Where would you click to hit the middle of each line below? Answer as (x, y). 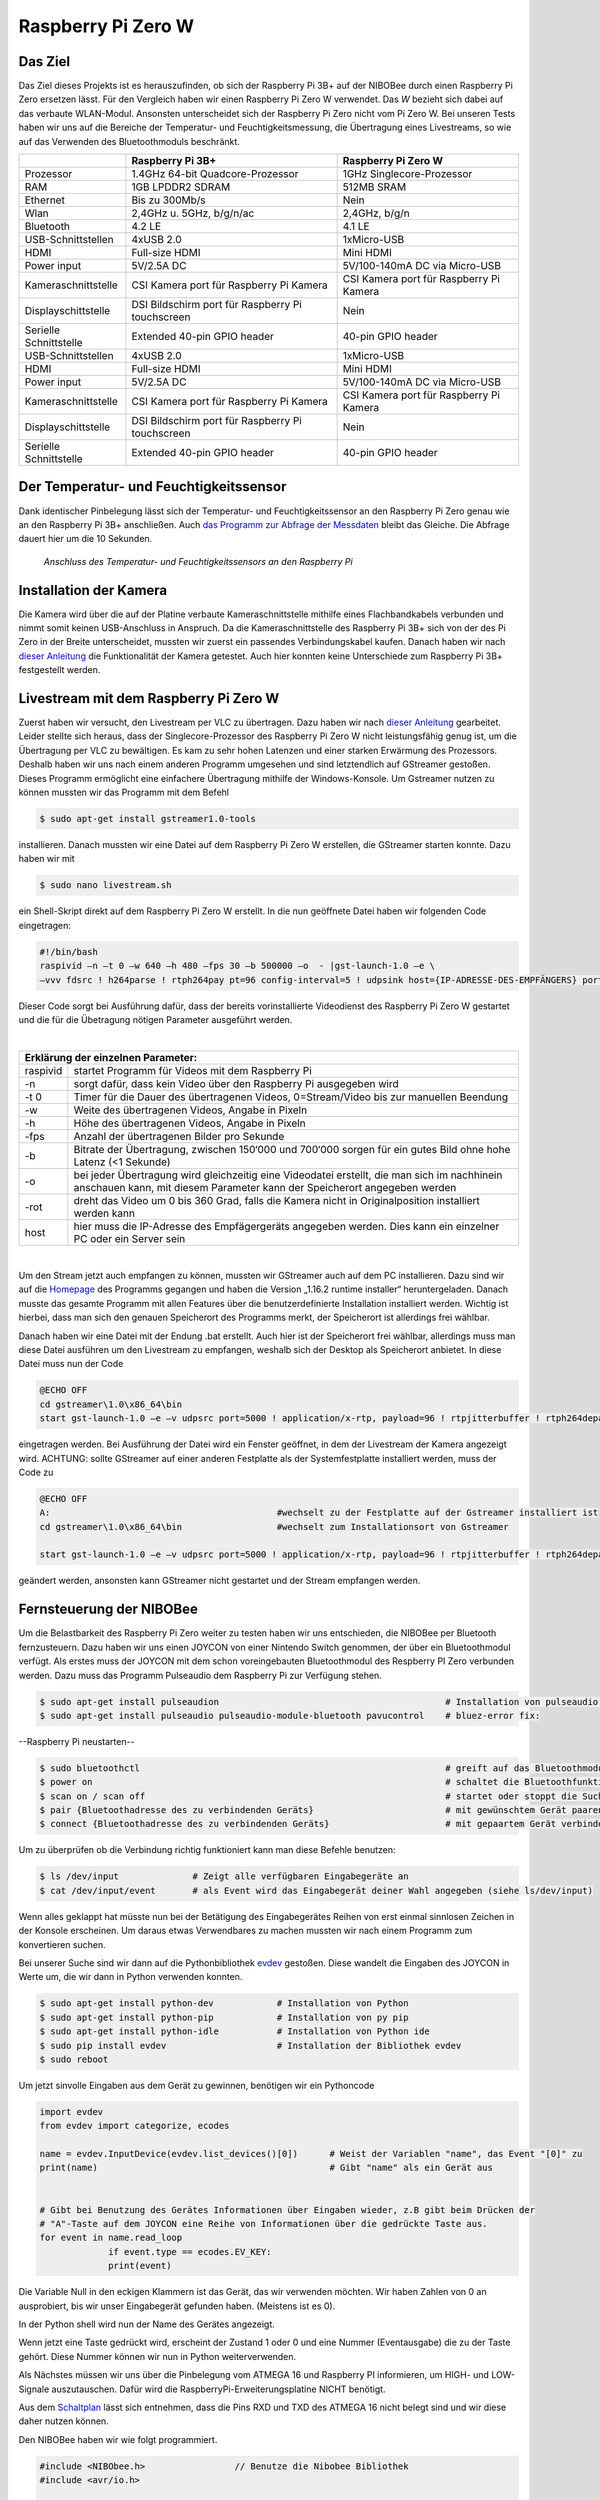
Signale (34, 2389)
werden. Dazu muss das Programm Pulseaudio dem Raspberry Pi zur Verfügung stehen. (200, 1675)
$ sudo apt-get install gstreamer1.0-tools (148, 819)
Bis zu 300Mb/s (169, 200)
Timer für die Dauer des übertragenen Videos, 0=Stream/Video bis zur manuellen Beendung (291, 1097)
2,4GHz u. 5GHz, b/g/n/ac (193, 213)
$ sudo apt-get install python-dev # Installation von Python (224, 2003)
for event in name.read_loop (111, 2238)
